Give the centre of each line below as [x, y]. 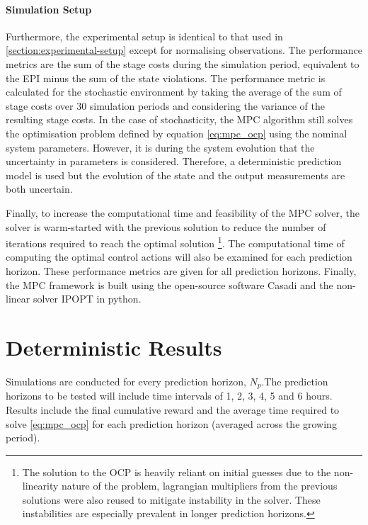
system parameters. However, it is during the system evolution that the [160, 147]
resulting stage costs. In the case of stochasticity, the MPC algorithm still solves [179, 119]
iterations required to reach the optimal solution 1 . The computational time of [175, 242]
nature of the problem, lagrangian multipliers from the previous [200, 486]
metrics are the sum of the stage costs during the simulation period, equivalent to [183, 63]
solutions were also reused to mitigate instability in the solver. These [171, 499]
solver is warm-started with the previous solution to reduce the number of [166, 226]
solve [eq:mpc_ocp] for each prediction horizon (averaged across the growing [171, 423]
